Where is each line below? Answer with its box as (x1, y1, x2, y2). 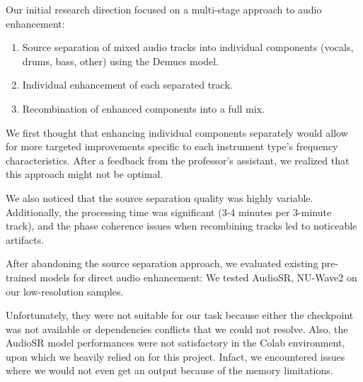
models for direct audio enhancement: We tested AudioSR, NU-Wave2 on (40, 269, 357, 284)
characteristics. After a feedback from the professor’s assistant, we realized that (6, 152, 350, 167)
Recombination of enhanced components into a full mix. (22, 101, 265, 116)
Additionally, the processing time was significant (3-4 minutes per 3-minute (6, 204, 332, 219)
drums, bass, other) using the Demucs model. (22, 53, 219, 68)
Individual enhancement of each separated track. (22, 77, 233, 92)
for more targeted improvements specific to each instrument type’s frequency (6, 139, 338, 154)
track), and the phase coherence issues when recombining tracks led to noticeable (6, 218, 357, 233)
